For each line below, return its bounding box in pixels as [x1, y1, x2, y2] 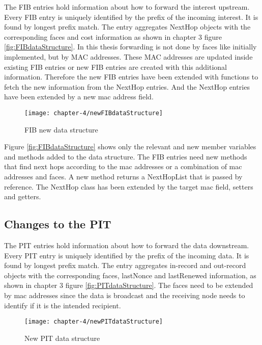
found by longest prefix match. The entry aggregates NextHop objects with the [4, 21, 251, 32]
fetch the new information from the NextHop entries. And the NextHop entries [4, 81, 250, 92]
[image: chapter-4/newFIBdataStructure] [24, 109, 163, 117]
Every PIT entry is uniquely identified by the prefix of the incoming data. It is [4, 250, 249, 260]
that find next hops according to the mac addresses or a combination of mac [4, 161, 242, 172]
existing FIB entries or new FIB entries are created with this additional [4, 61, 227, 72]
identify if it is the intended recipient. [4, 300, 121, 310]
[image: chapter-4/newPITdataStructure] [24, 318, 163, 326]
